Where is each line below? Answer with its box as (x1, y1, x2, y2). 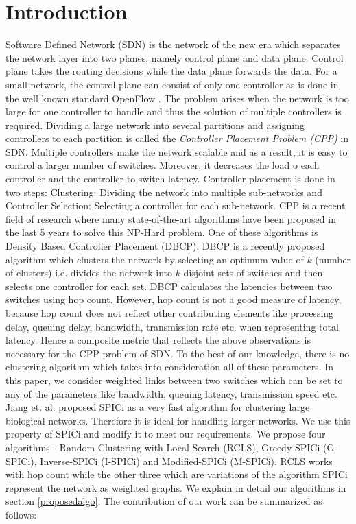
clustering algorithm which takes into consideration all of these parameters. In (5, 359, 334, 374)
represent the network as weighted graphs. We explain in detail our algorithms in (5, 480, 346, 495)
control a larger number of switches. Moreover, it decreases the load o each (5, 158, 320, 172)
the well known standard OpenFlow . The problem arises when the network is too (5, 91, 349, 105)
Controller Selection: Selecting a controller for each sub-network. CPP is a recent (5, 198, 346, 213)
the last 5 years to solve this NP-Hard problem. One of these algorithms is (5, 225, 318, 239)
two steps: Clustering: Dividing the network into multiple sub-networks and (5, 184, 322, 199)
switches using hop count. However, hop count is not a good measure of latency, (5, 292, 342, 307)
